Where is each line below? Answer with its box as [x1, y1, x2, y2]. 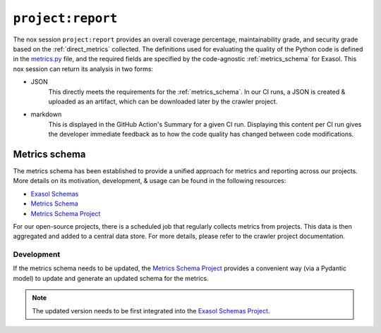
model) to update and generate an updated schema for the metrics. [13, 274, 209, 282]
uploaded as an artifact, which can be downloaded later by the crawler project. [48, 97, 278, 106]
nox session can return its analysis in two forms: [13, 64, 154, 73]
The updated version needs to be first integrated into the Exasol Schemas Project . [32, 306, 270, 315]
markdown [30, 110, 62, 119]
